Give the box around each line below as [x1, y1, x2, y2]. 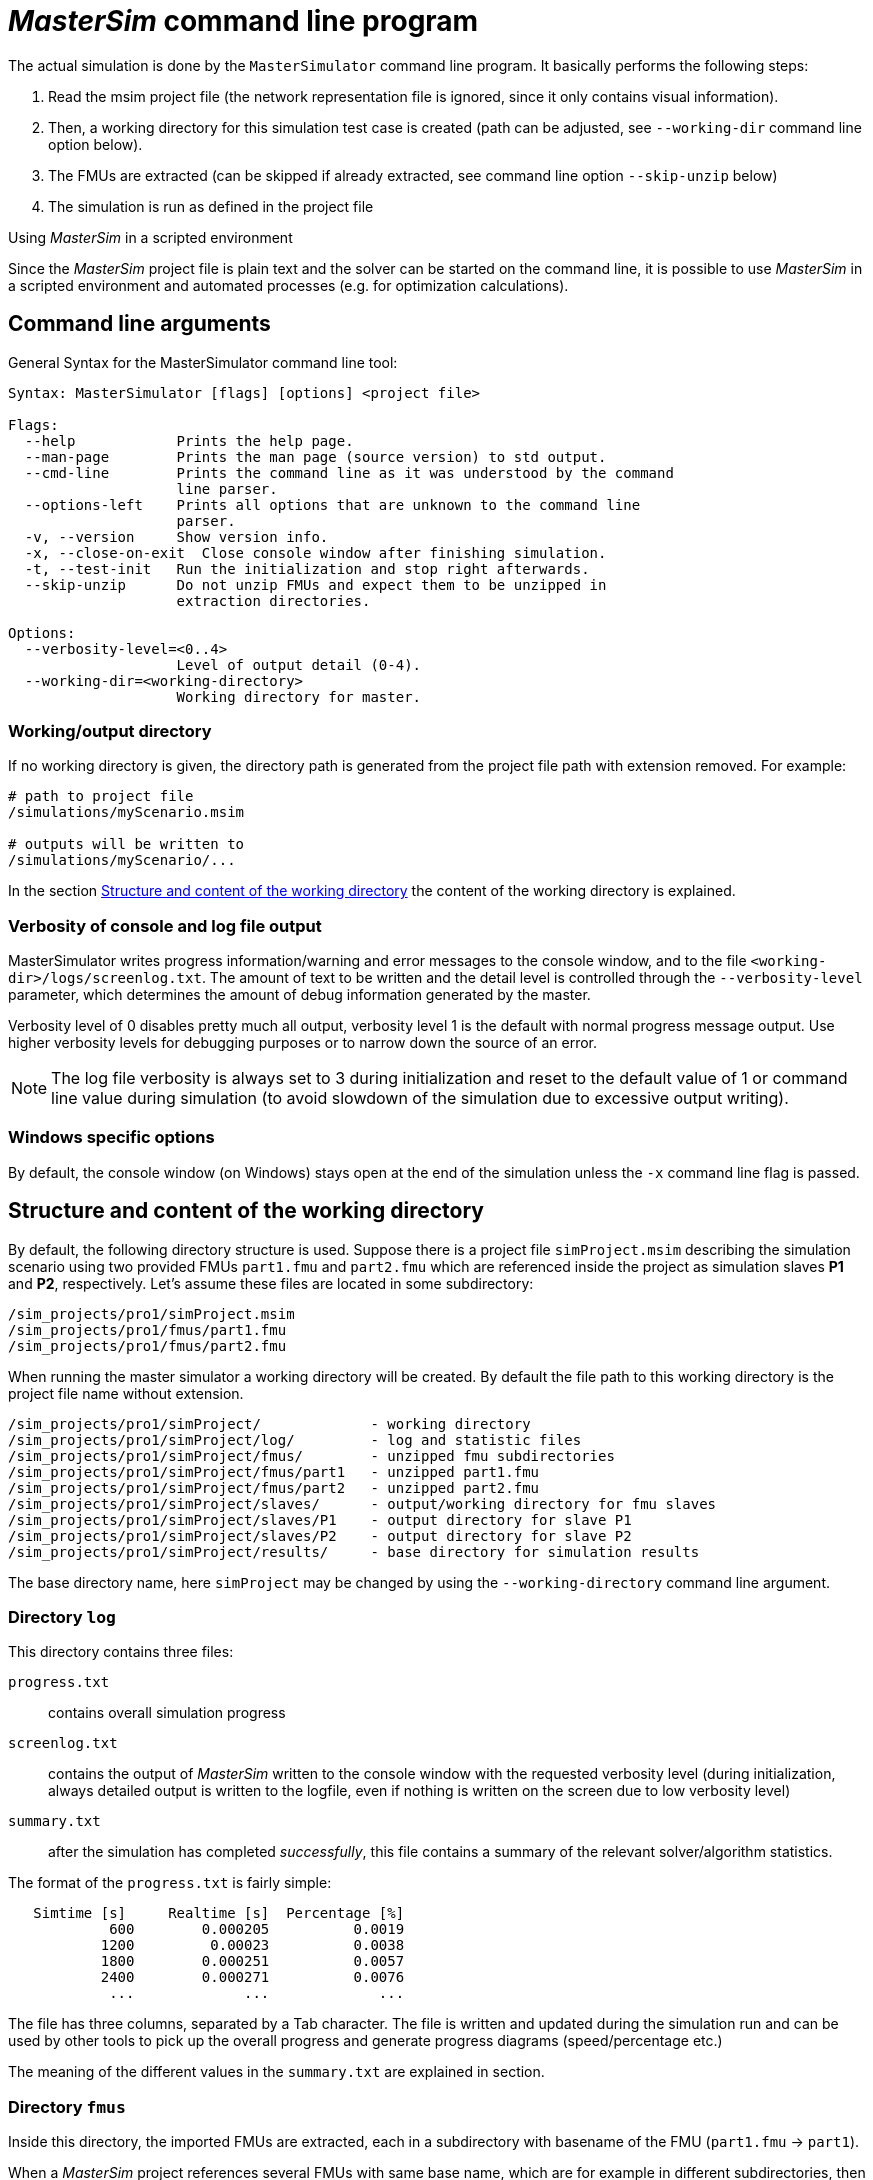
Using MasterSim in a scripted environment [8, 228, 293, 246]
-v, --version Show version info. [24, 528, 329, 545]
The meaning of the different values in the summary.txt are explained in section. [8, 2063, 545, 2081]
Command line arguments [8, 311, 271, 337]
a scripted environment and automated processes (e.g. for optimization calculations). [8, 276, 569, 294]
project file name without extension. [8, 1384, 244, 1402]
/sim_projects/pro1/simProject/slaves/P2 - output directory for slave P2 [8, 1527, 632, 1544]
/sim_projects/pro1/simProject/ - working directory [8, 1415, 531, 1432]
